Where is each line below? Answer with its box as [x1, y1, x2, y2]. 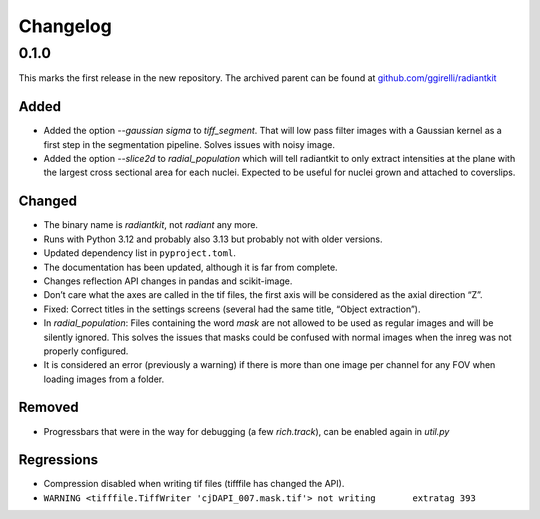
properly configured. [43, 345, 129, 357]
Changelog [18, 15, 112, 37]
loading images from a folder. [43, 373, 165, 385]
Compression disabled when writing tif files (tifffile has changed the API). [43, 478, 345, 490]
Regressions [18, 451, 99, 469]
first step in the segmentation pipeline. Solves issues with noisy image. [43, 138, 335, 150]
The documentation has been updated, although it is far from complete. [43, 261, 339, 273]
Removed [18, 399, 79, 416]
